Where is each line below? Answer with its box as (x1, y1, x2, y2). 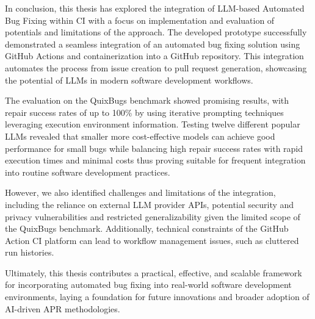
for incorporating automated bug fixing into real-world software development (5, 278, 292, 291)
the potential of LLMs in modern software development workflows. (5, 73, 253, 86)
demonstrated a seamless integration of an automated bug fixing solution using (5, 37, 300, 50)
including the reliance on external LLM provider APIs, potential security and (5, 198, 294, 210)
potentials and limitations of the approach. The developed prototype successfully (5, 26, 307, 38)
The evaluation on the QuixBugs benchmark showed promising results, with (5, 94, 289, 107)
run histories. (5, 246, 54, 259)
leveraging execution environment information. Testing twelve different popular (5, 118, 300, 131)
